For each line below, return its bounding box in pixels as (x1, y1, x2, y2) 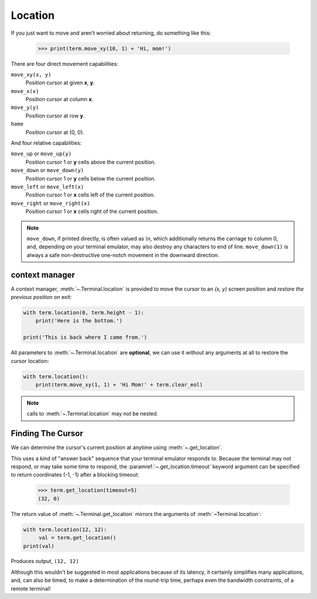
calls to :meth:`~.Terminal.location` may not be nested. (26, 410, 158, 417)
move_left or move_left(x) (11, 183, 85, 190)
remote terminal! (11, 585, 51, 592)
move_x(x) (11, 88, 39, 94)
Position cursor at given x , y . (25, 79, 95, 86)
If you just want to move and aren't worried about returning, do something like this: (11, 29, 211, 36)
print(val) (23, 543, 55, 550)
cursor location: (11, 357, 49, 364)
